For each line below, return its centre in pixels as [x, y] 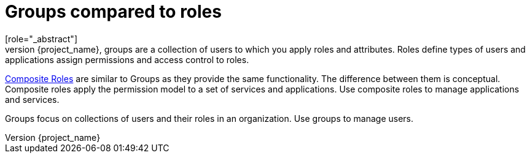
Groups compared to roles [113, 12]
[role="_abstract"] [41, 39]
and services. [32, 99]
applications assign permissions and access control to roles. [127, 59]
